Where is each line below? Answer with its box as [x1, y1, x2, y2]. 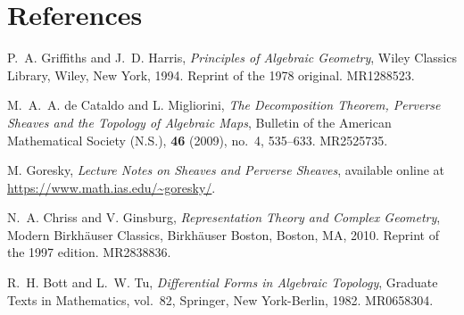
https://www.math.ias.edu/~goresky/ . [7, 178, 216, 196]
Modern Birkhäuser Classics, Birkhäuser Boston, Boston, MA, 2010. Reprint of [7, 225, 439, 244]
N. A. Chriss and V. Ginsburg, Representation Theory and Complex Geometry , [7, 208, 441, 227]
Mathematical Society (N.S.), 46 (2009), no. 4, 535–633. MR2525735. [7, 130, 388, 149]
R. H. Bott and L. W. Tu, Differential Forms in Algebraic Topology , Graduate [7, 273, 438, 292]
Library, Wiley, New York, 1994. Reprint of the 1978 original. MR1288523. [7, 65, 415, 84]
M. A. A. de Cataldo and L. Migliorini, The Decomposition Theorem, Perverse [7, 95, 441, 114]
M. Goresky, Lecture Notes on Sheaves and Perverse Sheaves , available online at [7, 161, 445, 179]
